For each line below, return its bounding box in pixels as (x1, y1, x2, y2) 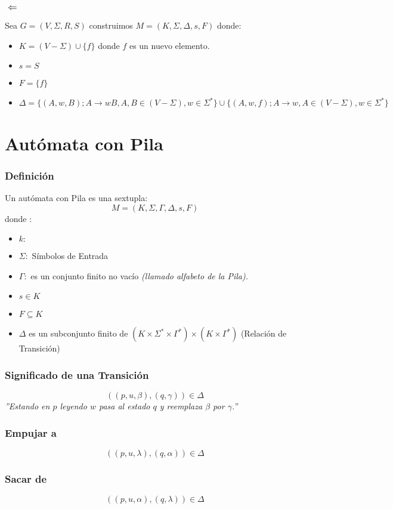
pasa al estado (98, 400, 150, 412)
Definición (5, 168, 54, 183)
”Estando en (5, 400, 50, 412)
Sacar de (5, 471, 47, 486)
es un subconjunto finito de (29, 327, 128, 340)
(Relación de (240, 327, 287, 340)
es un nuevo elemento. (129, 39, 210, 51)
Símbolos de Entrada (32, 249, 109, 262)
